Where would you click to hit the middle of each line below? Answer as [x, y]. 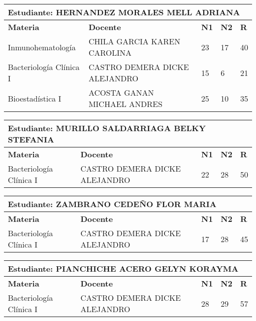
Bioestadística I [35, 98]
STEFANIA [31, 139]
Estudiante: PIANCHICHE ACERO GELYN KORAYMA [123, 268]
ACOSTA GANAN [121, 92]
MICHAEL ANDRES [125, 104]
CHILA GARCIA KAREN [134, 41]
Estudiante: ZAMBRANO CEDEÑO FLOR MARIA [112, 204]
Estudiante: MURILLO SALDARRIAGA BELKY [107, 128]
